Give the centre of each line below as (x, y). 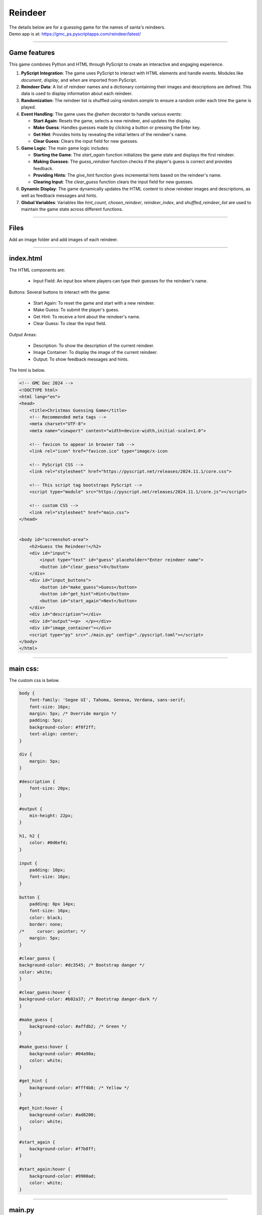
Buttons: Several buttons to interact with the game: (60, 292)
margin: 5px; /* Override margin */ (73, 714)
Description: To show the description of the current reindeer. (94, 346)
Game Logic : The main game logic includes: (65, 148)
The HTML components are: (37, 270)
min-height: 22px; (51, 816)
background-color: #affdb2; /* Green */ (78, 1026)
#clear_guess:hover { (45, 992)
